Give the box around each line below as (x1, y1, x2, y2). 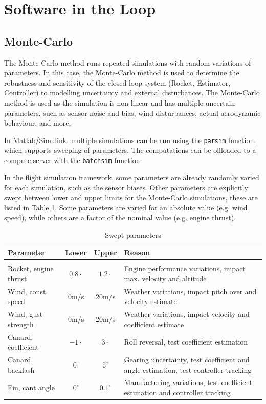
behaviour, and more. (4, 117, 71, 128)
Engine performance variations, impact (124, 263, 246, 274)
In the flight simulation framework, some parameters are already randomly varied (4, 172, 259, 183)
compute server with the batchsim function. (4, 154, 142, 165)
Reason (124, 247, 150, 258)
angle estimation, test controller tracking (124, 364, 252, 375)
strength (8, 318, 34, 329)
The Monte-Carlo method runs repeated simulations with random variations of (4, 57, 251, 68)
